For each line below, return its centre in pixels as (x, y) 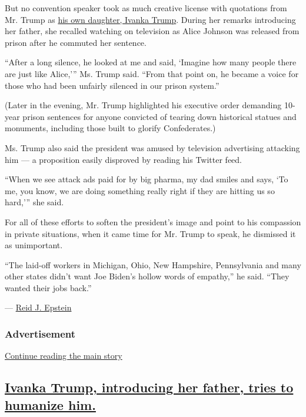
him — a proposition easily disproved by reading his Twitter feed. (123, 159)
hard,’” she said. (34, 202)
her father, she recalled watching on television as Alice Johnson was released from (152, 31)
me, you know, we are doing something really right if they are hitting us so (140, 190)
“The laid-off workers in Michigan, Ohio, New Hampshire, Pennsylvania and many (153, 264)
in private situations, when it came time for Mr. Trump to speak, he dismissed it (150, 233)
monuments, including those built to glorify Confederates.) (110, 128)
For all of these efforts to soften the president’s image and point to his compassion (153, 221)
